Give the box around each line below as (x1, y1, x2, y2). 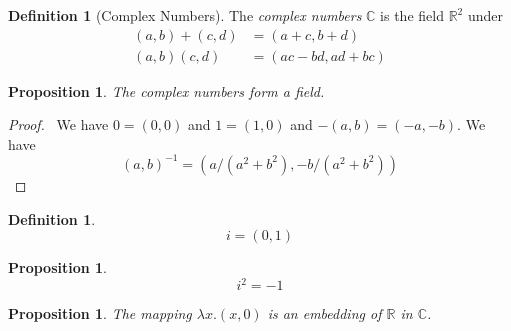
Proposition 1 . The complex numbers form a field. (8, 80, 325, 101)
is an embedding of (267, 303, 382, 324)
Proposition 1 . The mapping (8, 303, 192, 324)
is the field (380, 5, 444, 25)
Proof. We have (8, 114, 109, 135)
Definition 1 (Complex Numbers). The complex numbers (8, 5, 362, 25)
